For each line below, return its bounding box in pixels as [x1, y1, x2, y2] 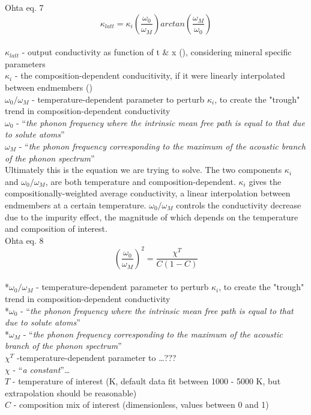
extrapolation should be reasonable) [5, 386, 137, 399]
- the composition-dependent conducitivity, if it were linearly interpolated [14, 69, 285, 82]
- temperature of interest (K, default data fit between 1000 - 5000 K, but [12, 375, 281, 387]
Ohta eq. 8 [5, 234, 44, 246]
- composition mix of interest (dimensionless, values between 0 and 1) [13, 398, 269, 411]
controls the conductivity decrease [176, 198, 301, 211]
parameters [5, 57, 46, 70]
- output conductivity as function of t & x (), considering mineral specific [22, 46, 292, 58]
